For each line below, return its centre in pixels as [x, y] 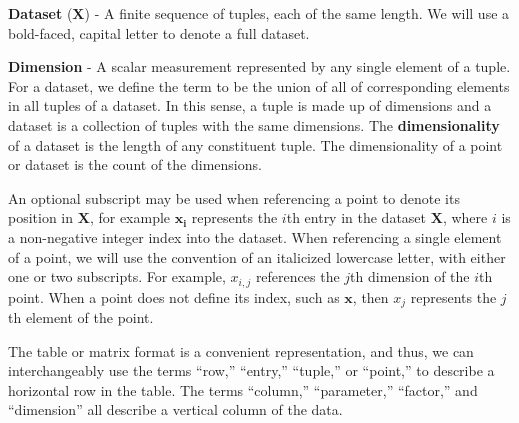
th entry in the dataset [356, 217]
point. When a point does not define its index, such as [174, 296]
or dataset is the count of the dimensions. [135, 164]
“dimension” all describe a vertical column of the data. [175, 409]
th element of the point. [81, 317]
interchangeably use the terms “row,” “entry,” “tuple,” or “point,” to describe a [251, 370]
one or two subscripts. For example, [117, 276]
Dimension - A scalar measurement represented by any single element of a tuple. [259, 66]
